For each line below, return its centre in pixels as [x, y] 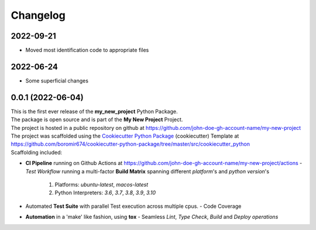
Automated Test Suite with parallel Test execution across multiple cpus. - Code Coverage [133, 206]
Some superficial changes [57, 80]
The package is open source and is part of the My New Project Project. [97, 119]
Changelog [38, 15]
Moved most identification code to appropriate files [87, 50]
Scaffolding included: [37, 152]
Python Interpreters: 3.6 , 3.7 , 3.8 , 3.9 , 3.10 [105, 193]
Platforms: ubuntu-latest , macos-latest [102, 185]
